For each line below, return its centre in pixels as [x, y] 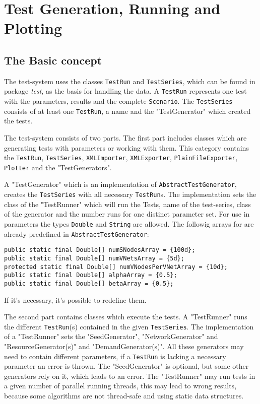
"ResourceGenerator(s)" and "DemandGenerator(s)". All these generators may [124, 346]
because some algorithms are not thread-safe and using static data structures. [124, 396]
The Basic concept [53, 60]
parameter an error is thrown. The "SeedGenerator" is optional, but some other [126, 366]
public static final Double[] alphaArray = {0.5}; [91, 275]
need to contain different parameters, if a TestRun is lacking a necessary [115, 356]
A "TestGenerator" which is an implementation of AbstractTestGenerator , [120, 184]
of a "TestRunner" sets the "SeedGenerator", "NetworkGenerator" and [111, 336]
